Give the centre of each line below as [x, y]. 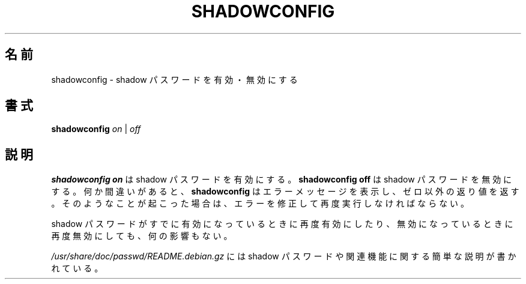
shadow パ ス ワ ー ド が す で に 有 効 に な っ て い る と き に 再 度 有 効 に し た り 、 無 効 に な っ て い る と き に [282, 224]
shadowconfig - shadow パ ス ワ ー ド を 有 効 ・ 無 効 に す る [174, 79]
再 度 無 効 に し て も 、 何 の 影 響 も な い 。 [142, 236]
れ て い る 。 [77, 268]
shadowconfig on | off [96, 129]
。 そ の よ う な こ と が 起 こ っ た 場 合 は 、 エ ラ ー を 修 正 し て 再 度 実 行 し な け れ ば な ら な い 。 [260, 204]
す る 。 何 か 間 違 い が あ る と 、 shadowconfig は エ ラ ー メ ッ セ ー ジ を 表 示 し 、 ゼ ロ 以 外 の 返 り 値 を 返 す [285, 192]
